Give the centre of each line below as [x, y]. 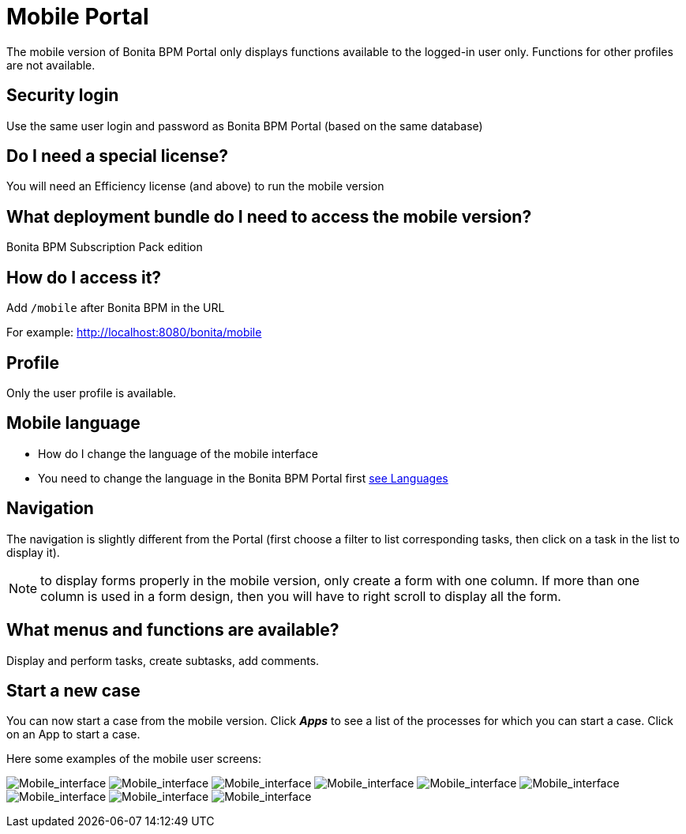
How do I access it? [84, 277]
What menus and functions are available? [173, 630]
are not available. [51, 65]
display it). [33, 552]
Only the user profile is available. [92, 393]
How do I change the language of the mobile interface [178, 453]
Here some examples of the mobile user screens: [134, 759]
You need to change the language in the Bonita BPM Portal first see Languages [243, 478]
